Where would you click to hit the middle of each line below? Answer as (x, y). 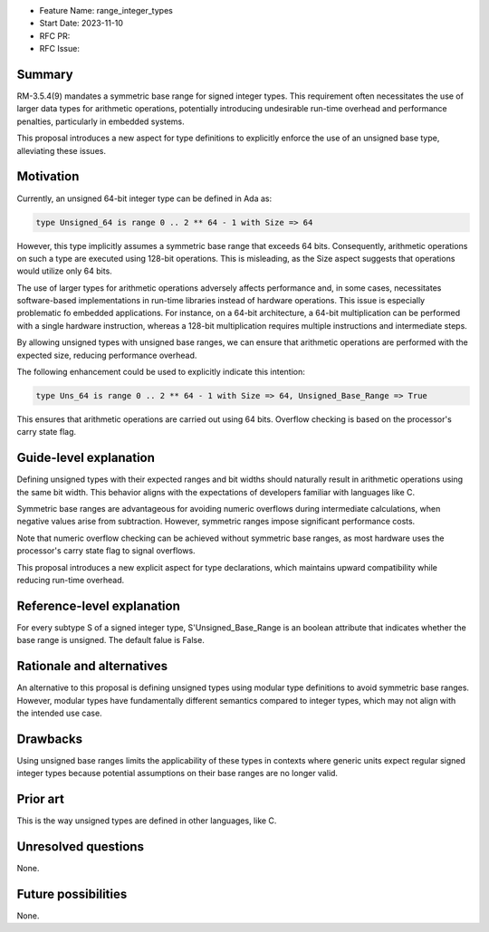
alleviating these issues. (61, 150)
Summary (45, 74)
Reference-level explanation (98, 605)
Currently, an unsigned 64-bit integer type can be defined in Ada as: (144, 198)
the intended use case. (60, 713)
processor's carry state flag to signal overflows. (106, 551)
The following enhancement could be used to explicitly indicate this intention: (161, 372)
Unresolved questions (81, 847)
